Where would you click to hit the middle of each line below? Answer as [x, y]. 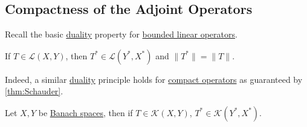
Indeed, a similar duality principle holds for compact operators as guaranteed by [154, 79]
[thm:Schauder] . [34, 91]
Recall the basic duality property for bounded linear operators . [121, 34]
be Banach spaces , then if [86, 112]
